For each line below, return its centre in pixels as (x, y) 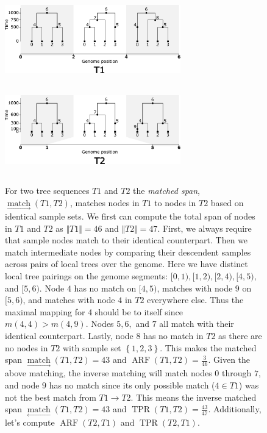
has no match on (105, 288)
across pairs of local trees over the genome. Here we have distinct (126, 264)
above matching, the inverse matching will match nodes (109, 373)
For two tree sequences (47, 191)
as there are (240, 335)
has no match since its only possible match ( (132, 385)
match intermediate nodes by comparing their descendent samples (128, 252)
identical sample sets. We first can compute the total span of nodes (130, 216)
